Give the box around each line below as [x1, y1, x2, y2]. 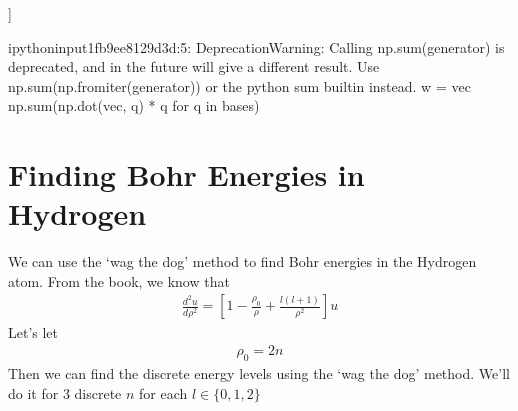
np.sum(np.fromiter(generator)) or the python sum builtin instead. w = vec [8, 75, 471, 96]
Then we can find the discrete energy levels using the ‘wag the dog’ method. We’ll [8, 362, 510, 383]
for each [139, 382, 188, 403]
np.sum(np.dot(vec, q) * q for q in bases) [8, 95, 260, 116]
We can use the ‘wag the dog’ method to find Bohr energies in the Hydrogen [8, 251, 477, 272]
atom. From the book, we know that [8, 270, 230, 291]
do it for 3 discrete [8, 382, 122, 403]
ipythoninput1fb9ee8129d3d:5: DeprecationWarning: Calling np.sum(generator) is [8, 36, 505, 57]
